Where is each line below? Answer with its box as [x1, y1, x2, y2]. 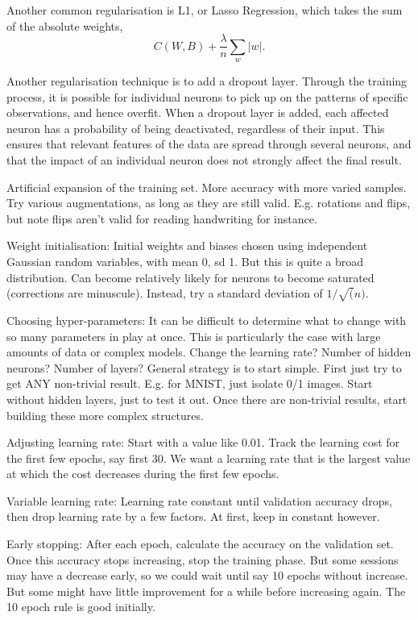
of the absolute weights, [6, 17, 123, 34]
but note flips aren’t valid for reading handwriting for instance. [6, 210, 317, 227]
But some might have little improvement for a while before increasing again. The [6, 582, 406, 599]
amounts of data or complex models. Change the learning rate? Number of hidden [6, 343, 412, 360]
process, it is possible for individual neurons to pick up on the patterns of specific [6, 88, 408, 105]
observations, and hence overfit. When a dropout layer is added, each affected [6, 104, 389, 121]
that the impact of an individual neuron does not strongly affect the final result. [6, 152, 402, 169]
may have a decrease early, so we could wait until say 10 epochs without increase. [6, 567, 408, 584]
